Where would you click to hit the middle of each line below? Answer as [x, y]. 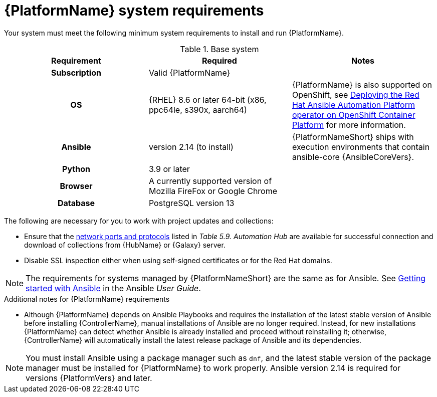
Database [76, 203]
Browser [76, 186]
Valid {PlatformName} [189, 72]
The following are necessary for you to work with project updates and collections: [139, 221]
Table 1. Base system [220, 49]
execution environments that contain [361, 147]
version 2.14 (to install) [191, 147]
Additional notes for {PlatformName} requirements [87, 299]
